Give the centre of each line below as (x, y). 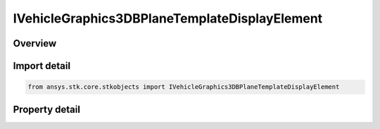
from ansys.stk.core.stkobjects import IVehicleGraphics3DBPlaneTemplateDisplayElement (184, 87)
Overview (35, 43)
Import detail (42, 66)
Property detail (47, 109)
